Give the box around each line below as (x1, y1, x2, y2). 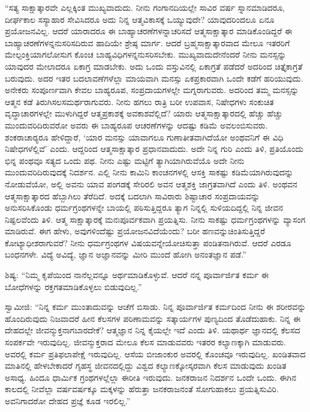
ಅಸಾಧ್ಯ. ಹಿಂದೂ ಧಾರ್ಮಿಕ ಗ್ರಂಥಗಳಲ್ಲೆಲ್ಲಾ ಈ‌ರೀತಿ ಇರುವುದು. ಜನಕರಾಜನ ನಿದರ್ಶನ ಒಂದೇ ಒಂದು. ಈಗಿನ (5, 371, 296, 383)
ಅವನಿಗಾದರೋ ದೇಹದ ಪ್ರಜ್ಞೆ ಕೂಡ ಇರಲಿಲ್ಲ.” (5, 395, 131, 407)
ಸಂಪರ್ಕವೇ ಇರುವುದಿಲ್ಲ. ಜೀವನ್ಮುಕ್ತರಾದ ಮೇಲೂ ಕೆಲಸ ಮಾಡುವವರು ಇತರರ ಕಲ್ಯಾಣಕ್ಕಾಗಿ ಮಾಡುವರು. (5, 336, 286, 348)
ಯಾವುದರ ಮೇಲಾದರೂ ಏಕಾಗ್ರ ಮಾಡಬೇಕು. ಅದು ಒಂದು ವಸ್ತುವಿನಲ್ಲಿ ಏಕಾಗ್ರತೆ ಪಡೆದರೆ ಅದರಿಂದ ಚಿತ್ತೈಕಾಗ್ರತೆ (5, 59, 303, 72)
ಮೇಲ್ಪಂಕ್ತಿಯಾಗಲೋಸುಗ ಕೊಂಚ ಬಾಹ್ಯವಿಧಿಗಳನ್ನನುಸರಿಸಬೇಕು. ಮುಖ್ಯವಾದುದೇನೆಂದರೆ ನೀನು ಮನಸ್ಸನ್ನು (5, 48, 287, 61)
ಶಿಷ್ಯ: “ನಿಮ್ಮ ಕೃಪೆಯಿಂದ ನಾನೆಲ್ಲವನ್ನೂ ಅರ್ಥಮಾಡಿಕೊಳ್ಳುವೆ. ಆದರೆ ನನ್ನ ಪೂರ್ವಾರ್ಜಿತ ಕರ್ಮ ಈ (5, 268, 269, 281)
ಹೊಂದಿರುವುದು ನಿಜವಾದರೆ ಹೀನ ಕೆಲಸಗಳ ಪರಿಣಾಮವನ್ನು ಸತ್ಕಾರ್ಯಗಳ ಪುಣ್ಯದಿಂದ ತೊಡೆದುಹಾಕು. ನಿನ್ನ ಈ (5, 312, 301, 324)
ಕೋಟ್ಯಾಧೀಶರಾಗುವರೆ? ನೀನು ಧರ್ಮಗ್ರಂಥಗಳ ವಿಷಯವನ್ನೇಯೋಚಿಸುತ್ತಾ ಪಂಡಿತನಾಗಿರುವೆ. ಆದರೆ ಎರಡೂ (5, 236, 291, 249)
